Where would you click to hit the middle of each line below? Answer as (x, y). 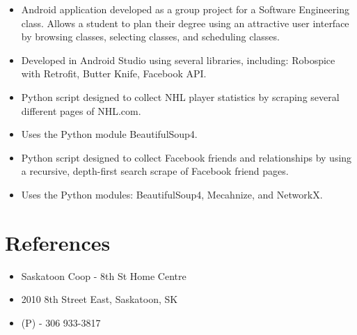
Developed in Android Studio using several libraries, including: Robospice (178, 60)
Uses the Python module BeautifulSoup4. (109, 134)
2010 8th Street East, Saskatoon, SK (100, 299)
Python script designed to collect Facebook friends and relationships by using (187, 157)
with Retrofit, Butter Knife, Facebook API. (114, 73)
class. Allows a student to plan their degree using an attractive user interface (185, 23)
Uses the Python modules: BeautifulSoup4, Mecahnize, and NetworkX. (172, 194)
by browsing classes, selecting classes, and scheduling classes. (150, 37)
